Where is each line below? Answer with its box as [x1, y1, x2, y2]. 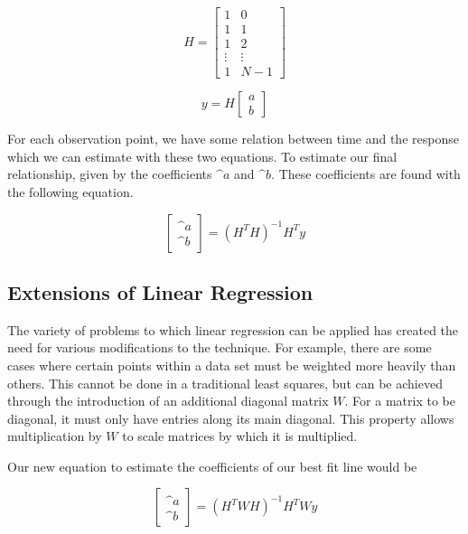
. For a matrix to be [344, 391, 455, 410]
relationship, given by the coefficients [7, 164, 212, 183]
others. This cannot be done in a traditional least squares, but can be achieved [7, 373, 443, 392]
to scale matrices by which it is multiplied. [122, 426, 358, 445]
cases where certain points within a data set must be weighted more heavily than [7, 355, 456, 374]
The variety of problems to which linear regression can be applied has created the [7, 320, 459, 339]
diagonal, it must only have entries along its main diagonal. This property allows [7, 408, 454, 427]
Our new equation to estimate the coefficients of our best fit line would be [7, 456, 417, 475]
